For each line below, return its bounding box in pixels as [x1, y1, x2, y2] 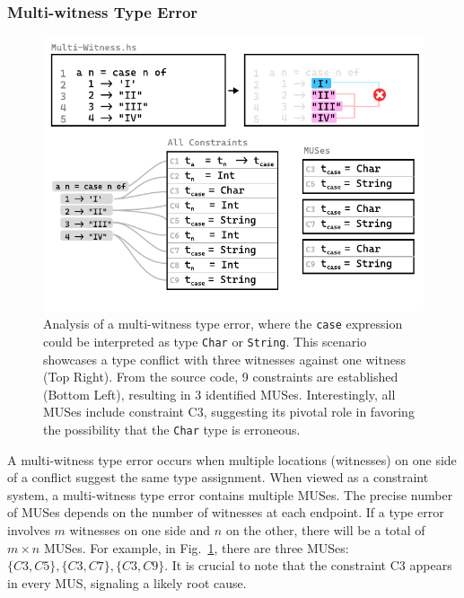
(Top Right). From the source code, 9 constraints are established [43, 367, 398, 386]
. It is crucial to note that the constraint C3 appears [164, 556, 452, 575]
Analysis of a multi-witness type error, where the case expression [43, 314, 403, 333]
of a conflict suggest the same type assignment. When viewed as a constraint [7, 468, 429, 487]
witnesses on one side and [69, 521, 211, 539]
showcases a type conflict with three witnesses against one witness [43, 349, 406, 368]
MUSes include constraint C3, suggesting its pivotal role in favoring [43, 402, 415, 421]
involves [7, 521, 50, 539]
